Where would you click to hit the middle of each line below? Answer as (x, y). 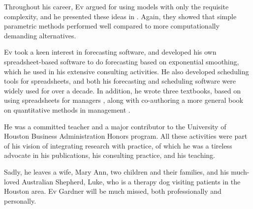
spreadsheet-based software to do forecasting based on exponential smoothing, (122, 61)
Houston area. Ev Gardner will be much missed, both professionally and (113, 191)
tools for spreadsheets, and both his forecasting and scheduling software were (120, 81)
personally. (20, 200)
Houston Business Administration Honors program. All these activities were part (126, 136)
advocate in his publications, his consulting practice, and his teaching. (110, 155)
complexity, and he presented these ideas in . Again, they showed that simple (120, 16)
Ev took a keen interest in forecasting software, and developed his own (110, 52)
